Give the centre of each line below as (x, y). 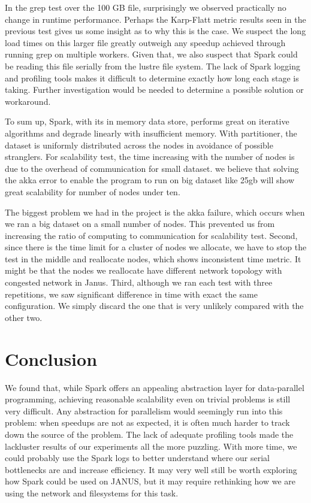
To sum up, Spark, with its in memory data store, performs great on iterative (147, 121)
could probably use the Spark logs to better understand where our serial (138, 458)
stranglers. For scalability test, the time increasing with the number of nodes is (150, 157)
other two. (24, 317)
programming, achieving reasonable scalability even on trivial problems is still (148, 399)
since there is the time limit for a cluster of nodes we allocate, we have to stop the (156, 247)
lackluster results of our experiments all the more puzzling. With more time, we (151, 446)
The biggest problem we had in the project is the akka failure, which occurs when (155, 212)
